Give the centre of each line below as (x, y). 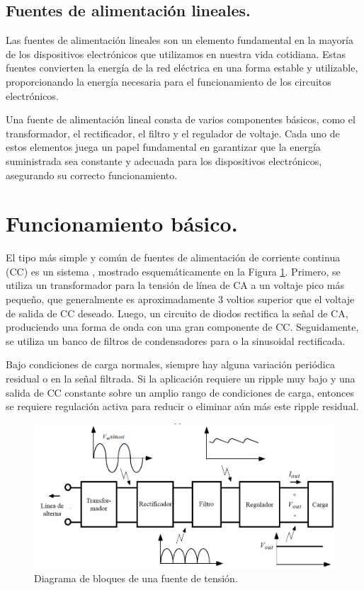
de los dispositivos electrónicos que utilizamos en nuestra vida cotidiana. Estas (176, 53)
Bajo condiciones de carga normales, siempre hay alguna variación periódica (170, 364)
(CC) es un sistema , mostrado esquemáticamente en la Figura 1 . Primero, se (173, 271)
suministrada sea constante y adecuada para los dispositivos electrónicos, (164, 160)
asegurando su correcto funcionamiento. (92, 175)
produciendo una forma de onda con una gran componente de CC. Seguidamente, (182, 327)
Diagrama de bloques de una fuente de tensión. (136, 578)
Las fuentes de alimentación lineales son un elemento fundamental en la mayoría (180, 40)
